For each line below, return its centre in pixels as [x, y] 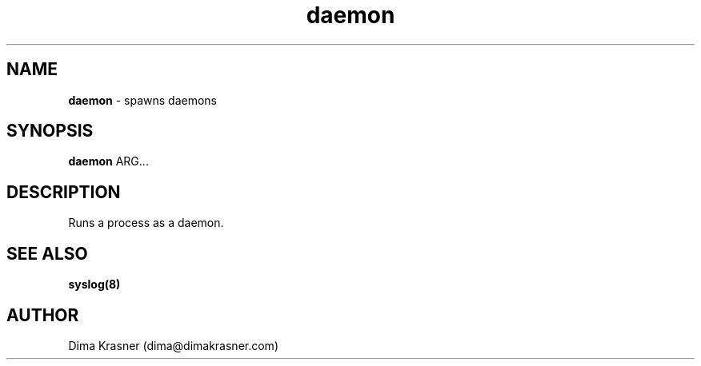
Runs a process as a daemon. [146, 223]
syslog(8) [94, 284]
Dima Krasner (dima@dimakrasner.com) [173, 345]
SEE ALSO [47, 253]
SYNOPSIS [50, 131]
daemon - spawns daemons [143, 100]
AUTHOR [43, 315]
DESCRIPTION [64, 192]
